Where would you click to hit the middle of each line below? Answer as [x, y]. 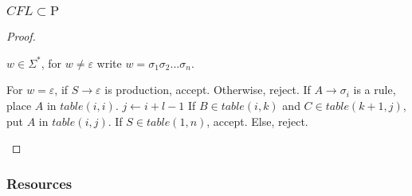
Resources [39, 183]
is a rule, [375, 90]
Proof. [21, 36]
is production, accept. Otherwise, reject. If [208, 90]
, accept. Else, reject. [257, 121]
